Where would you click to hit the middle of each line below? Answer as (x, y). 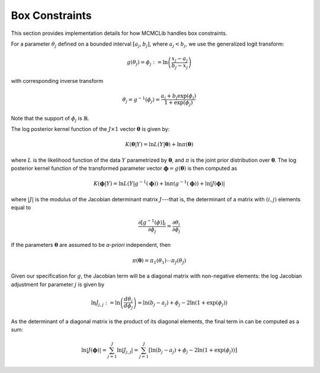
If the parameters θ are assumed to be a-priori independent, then (91, 245)
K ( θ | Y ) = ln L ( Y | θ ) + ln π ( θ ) (159, 144)
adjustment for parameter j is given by (58, 284)
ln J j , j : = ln (106, 303)
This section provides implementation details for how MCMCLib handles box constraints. (119, 33)
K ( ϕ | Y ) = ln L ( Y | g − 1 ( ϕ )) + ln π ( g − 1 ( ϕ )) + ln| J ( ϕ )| (159, 183)
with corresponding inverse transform (57, 81)
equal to (21, 208)
